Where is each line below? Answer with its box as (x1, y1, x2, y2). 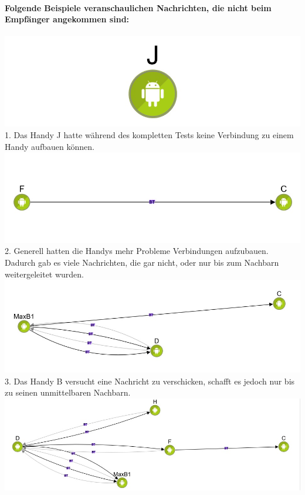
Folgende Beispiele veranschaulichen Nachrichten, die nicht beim (5, 1, 272, 14)
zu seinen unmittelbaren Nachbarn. (5, 386, 131, 399)
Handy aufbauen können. (5, 140, 94, 152)
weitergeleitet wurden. (5, 267, 84, 280)
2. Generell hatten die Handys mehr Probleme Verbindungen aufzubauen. (5, 245, 269, 257)
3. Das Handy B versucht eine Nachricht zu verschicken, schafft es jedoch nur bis (5, 374, 295, 387)
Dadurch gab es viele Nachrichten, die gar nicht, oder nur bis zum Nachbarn (5, 256, 279, 269)
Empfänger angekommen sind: (5, 13, 130, 25)
